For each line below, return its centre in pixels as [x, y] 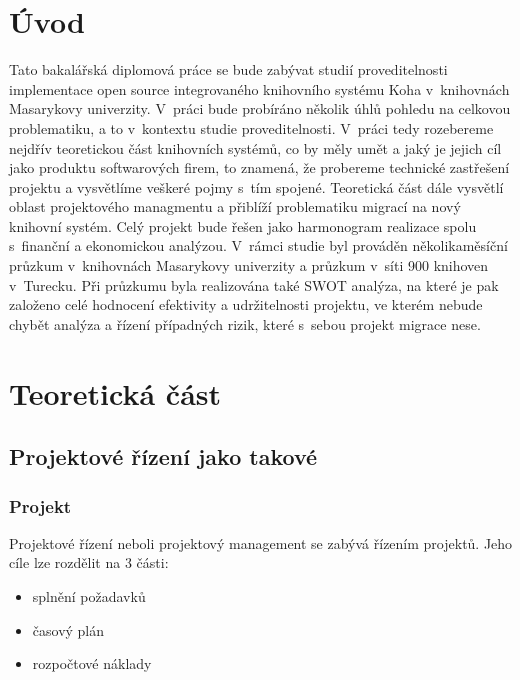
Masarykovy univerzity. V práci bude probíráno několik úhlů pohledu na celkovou [260, 108]
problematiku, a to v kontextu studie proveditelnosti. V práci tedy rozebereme [251, 127]
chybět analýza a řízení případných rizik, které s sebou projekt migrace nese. [245, 323]
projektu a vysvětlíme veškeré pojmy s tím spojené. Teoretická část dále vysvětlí [256, 186]
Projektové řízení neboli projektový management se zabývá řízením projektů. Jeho [261, 542]
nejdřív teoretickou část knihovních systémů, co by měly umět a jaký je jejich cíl [255, 147]
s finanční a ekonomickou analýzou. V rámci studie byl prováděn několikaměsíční [258, 245]
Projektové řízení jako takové [163, 456]
